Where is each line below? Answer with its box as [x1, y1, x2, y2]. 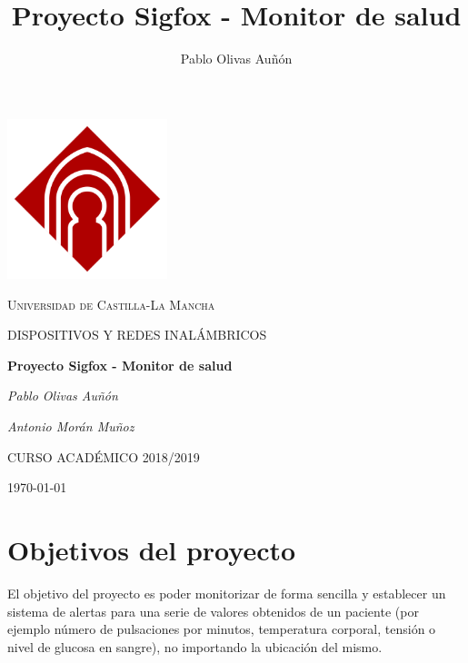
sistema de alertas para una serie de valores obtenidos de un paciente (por [7, 601, 419, 620]
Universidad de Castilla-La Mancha [7, 294, 215, 313]
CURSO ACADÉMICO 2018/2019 [7, 447, 200, 466]
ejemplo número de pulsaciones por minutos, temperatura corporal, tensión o [7, 619, 436, 638]
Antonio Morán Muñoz [7, 417, 134, 436]
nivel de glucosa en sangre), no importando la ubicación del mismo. [7, 637, 383, 656]
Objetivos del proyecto [7, 531, 296, 569]
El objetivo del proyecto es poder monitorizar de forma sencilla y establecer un [7, 583, 446, 602]
